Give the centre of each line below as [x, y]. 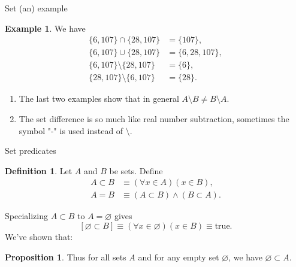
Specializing [26, 216]
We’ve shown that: [39, 236]
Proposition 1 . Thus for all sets [66, 257]
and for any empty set [179, 257]
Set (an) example [36, 8]
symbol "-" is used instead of [71, 130]
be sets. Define [136, 170]
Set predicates [31, 151]
